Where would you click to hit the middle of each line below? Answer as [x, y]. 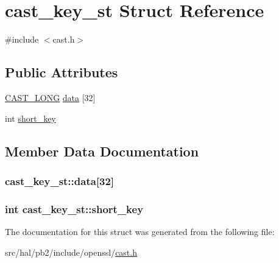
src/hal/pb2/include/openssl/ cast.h [71, 252]
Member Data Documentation [102, 151]
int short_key [30, 118]
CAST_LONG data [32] [50, 97]
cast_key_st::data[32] [60, 181]
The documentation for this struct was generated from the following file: [140, 231]
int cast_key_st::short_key [74, 209]
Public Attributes [62, 72]
